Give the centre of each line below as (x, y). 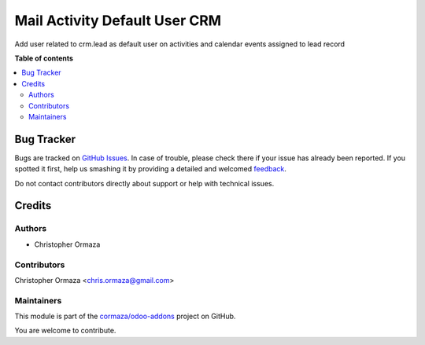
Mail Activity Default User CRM (118, 20)
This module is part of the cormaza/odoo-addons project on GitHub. (125, 316)
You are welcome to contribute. (65, 331)
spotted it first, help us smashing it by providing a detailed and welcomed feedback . (151, 169)
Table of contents (44, 58)
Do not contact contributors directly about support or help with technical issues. (144, 183)
